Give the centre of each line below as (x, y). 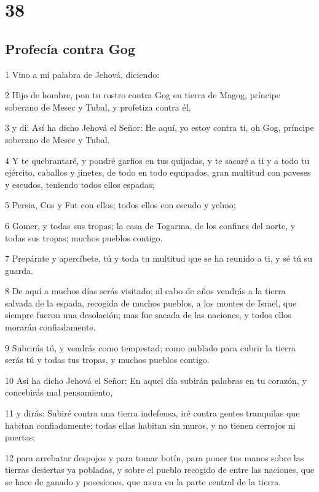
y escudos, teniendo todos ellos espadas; (80, 184)
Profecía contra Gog (70, 48)
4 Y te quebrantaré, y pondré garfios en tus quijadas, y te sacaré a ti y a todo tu (157, 160)
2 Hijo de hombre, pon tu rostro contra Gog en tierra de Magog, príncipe (143, 95)
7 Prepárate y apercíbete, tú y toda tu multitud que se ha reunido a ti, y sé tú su (159, 258)
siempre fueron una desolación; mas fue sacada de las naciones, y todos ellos (148, 315)
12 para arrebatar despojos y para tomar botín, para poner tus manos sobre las (155, 457)
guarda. (19, 270)
